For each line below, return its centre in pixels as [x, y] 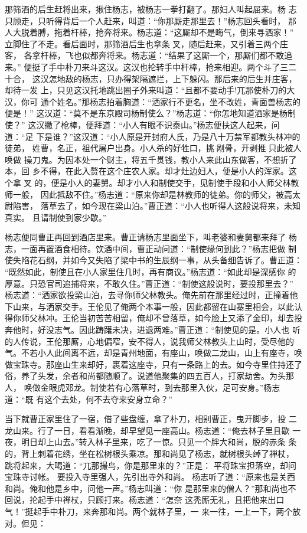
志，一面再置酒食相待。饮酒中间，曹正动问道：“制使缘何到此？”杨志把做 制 [151, 248]
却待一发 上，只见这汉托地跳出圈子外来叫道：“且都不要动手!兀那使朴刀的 [146, 90]
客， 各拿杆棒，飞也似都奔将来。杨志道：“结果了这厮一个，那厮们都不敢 [145, 55]
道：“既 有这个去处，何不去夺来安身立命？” [89, 399]
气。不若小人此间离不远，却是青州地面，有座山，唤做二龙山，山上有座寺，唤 [153, 353]
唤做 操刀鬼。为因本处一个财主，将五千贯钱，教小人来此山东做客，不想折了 [151, 159]
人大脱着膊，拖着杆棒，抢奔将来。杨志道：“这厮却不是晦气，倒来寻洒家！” [149, 32]
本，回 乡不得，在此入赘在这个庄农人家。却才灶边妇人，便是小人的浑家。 [147, 171]
